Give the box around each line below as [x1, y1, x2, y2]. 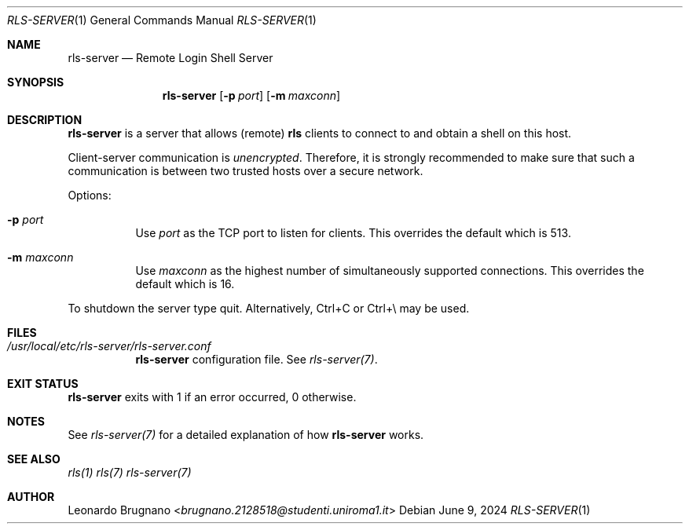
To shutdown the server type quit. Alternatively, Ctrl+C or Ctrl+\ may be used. [68, 302, 470, 315]
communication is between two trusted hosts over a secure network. [68, 164, 423, 177]
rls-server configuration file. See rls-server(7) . [135, 353, 378, 366]
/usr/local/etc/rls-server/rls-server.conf [7, 339, 211, 353]
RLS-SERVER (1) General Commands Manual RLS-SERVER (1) [7, 13, 317, 27]
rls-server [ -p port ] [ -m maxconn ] [162, 89, 341, 102]
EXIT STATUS [7, 377, 79, 390]
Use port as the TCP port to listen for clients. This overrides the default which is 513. [135, 226, 571, 239]
